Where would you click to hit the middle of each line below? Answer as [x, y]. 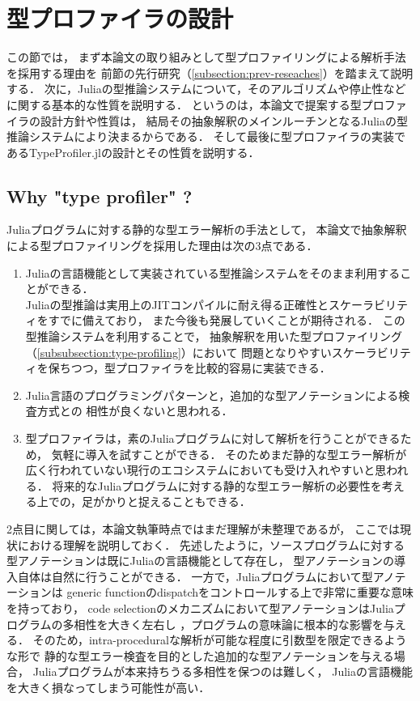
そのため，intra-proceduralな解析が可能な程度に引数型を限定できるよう [220, 640]
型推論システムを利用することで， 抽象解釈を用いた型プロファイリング [214, 336]
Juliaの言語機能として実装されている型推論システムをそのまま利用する [213, 272]
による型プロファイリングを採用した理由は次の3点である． [162, 246]
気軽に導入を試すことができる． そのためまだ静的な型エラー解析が [229, 454]
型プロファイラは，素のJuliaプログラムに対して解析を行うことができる [213, 438]
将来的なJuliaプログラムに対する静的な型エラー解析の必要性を [217, 485]
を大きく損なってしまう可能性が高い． [108, 687]
